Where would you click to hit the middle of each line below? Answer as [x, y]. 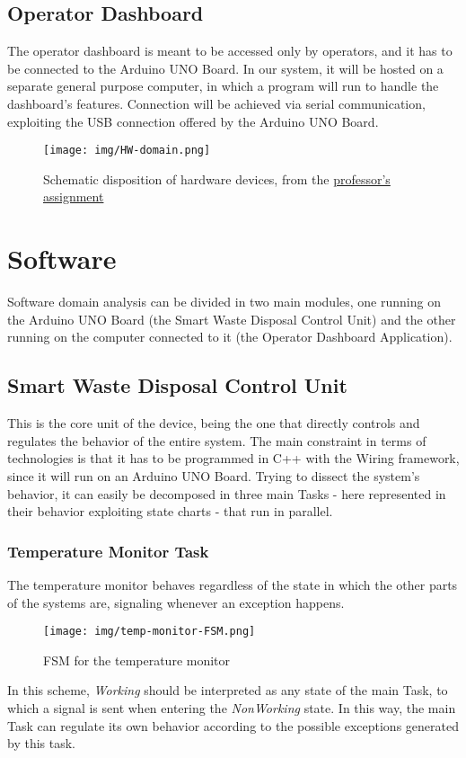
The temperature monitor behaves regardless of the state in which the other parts [233, 584]
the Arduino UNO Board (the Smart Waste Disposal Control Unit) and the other [232, 319]
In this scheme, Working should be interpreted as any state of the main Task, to [228, 690]
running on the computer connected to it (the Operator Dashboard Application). [230, 337]
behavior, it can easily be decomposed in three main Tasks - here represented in [227, 493]
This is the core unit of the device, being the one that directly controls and [214, 423]
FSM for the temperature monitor [137, 660]
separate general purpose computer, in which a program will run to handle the [223, 86]
